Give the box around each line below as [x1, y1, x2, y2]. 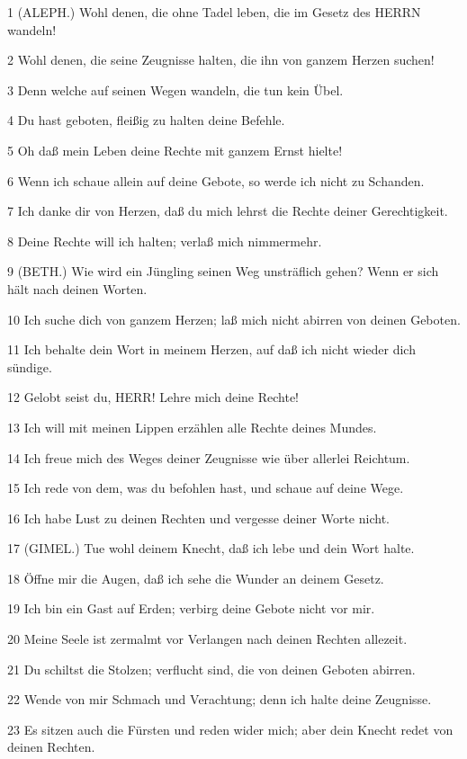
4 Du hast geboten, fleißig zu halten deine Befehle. [7, 111, 285, 129]
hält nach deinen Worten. [7, 279, 148, 298]
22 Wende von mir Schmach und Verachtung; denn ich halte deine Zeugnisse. [7, 690, 432, 709]
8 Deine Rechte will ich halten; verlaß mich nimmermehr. [7, 231, 322, 250]
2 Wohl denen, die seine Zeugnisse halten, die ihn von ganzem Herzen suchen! [7, 50, 435, 69]
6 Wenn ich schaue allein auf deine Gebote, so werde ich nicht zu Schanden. [7, 171, 425, 190]
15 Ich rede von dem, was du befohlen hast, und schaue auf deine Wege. [7, 478, 404, 497]
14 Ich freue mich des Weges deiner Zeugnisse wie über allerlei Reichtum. [7, 448, 410, 467]
